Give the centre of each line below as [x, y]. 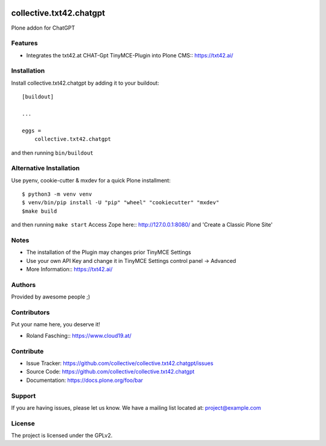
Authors [24, 285]
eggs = [32, 131]
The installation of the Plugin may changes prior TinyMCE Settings [109, 252]
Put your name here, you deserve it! [56, 325]
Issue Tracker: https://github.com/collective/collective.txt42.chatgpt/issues [120, 363]
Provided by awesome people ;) [51, 297]
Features [24, 44]
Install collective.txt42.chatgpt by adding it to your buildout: [85, 83]
